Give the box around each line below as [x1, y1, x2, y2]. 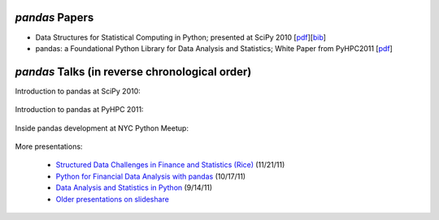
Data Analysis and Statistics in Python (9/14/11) [55, 183, 213, 192]
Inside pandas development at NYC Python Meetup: [15, 123, 189, 133]
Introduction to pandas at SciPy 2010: [15, 86, 141, 96]
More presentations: [15, 141, 83, 151]
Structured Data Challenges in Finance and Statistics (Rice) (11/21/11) [55, 160, 285, 170]
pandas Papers [15, 11, 94, 24]
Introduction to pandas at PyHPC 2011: [15, 105, 144, 114]
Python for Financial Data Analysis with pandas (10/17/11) [55, 171, 246, 181]
